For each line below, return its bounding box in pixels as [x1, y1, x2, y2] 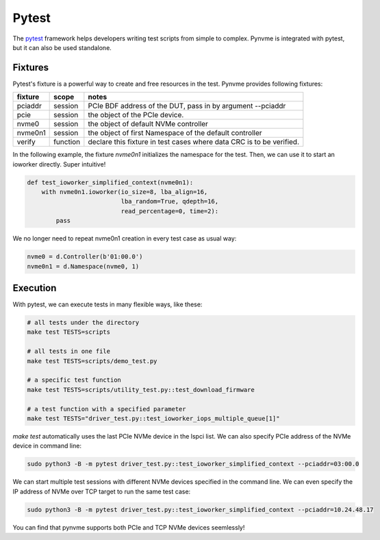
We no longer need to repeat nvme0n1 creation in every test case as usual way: [12, 234, 237, 243]
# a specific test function [27, 376, 121, 384]
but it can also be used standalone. [12, 43, 112, 51]
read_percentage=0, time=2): [121, 207, 219, 215]
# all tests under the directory [27, 319, 140, 327]
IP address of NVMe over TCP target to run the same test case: [12, 487, 191, 495]
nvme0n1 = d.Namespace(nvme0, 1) [27, 262, 140, 270]
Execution [12, 282, 57, 294]
